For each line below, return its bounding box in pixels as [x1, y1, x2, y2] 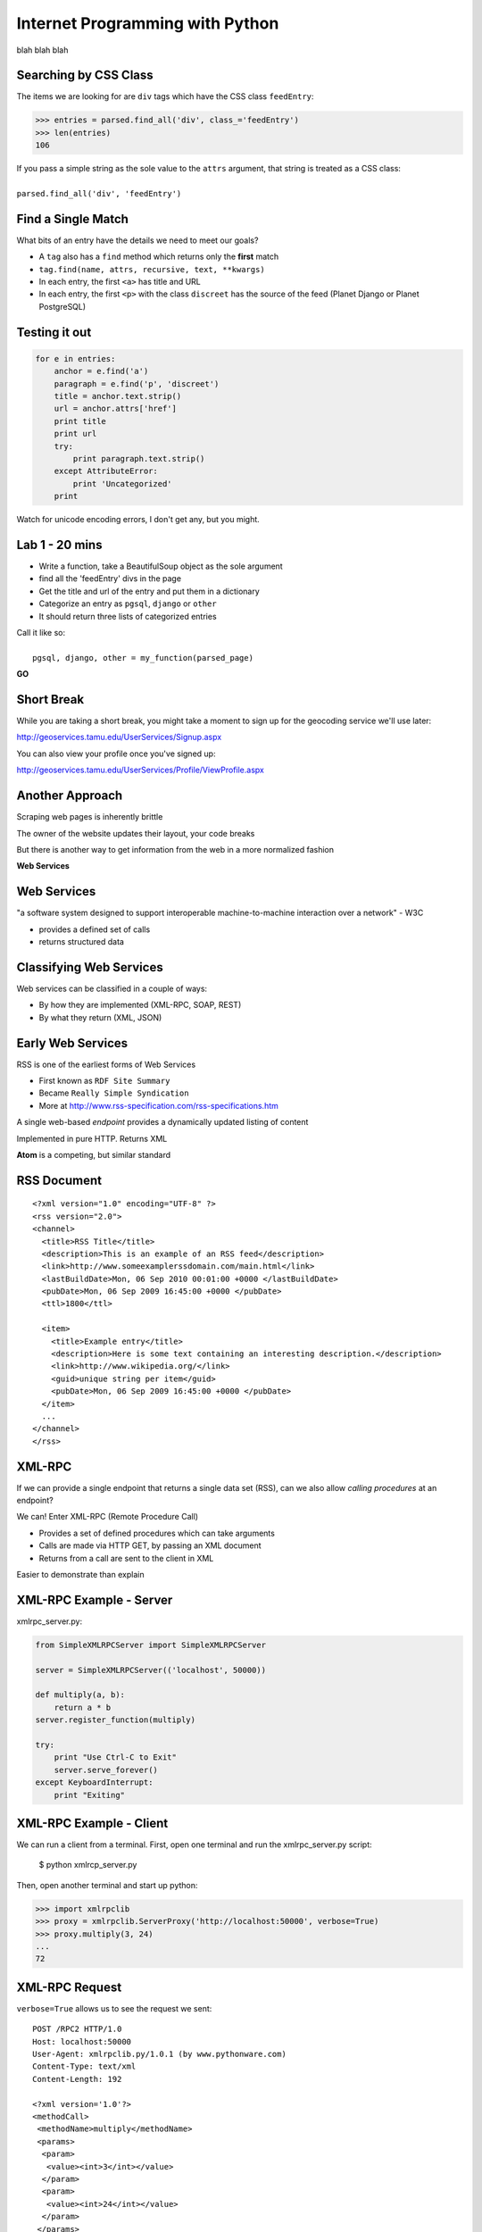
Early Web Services [16, 1036, 129, 1051]
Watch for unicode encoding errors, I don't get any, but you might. [16, 514, 261, 525]
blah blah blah [16, 45, 69, 55]
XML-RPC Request [16, 1979, 122, 1995]
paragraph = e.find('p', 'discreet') [54, 379, 220, 388]
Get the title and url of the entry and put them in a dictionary [38, 586, 261, 596]
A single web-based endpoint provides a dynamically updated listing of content [16, 1117, 309, 1128]
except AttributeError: [54, 466, 158, 477]
